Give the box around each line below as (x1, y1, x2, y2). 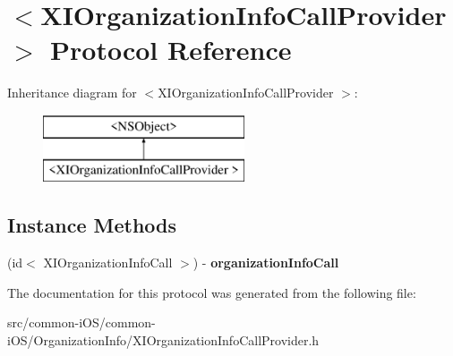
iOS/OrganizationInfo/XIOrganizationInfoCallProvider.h (7, 331, 320, 350)
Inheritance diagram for (7, 83, 137, 102)
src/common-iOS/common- (7, 313, 156, 332)
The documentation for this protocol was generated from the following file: (7, 283, 416, 301)
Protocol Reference (50, 31, 292, 68)
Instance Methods (7, 211, 176, 239)
